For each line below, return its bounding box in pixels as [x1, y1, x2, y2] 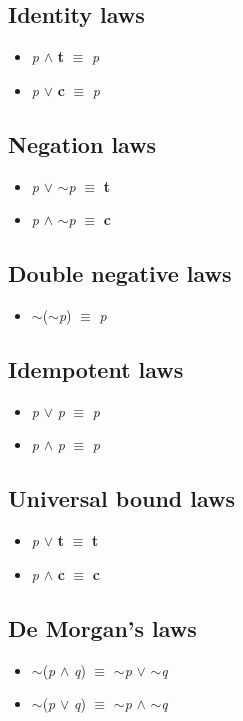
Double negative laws [8, 258, 232, 289]
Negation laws [8, 128, 157, 159]
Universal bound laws [8, 483, 236, 514]
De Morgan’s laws [8, 612, 197, 643]
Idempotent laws [8, 353, 184, 384]
